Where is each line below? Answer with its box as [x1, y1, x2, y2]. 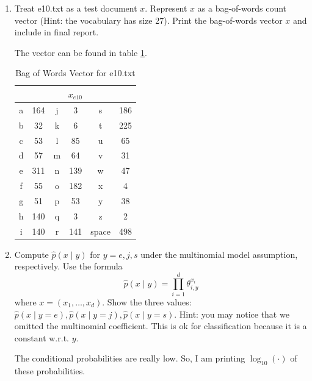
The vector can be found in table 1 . [14, 46, 147, 59]
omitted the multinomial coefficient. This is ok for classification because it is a [14, 319, 307, 332]
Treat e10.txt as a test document [14, 2, 137, 14]
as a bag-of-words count [197, 2, 287, 14]
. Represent [145, 2, 187, 14]
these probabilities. [14, 365, 85, 377]
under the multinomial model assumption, [140, 247, 298, 260]
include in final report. [14, 26, 99, 38]
